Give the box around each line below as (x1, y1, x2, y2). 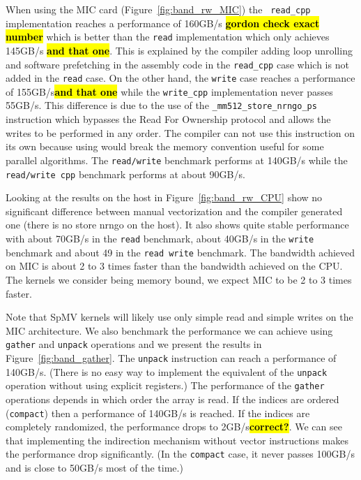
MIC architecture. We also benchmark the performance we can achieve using (6, 323, 333, 337)
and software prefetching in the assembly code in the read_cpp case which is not (6, 57, 349, 71)
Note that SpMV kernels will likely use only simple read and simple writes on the (6, 310, 353, 324)
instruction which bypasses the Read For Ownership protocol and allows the (6, 112, 331, 126)
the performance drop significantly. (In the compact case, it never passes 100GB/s (6, 446, 355, 461)
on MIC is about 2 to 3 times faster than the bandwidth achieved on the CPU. (6, 259, 343, 273)
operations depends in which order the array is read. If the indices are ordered (6, 391, 339, 406)
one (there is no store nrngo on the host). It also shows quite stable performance (6, 217, 349, 232)
